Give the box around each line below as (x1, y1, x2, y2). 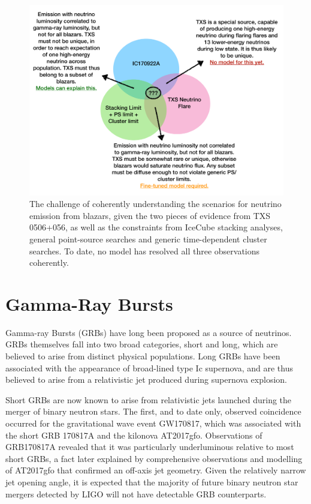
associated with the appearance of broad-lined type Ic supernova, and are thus (5, 361, 293, 374)
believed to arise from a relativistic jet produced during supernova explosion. (5, 373, 287, 386)
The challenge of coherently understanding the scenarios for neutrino (29, 197, 282, 210)
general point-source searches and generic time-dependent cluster (29, 232, 267, 245)
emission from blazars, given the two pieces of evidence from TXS (29, 209, 271, 221)
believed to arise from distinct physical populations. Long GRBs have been (5, 350, 280, 362)
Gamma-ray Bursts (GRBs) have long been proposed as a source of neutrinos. (5, 326, 292, 338)
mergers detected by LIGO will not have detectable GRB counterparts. (5, 487, 267, 500)
